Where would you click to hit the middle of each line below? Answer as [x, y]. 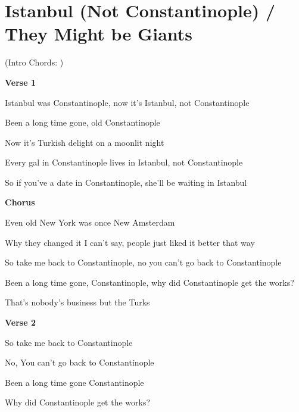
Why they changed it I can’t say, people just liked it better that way [130, 242]
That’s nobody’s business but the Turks [77, 302]
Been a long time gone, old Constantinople [82, 122]
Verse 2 [20, 322]
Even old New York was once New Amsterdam [90, 222]
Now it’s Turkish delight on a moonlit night [85, 142]
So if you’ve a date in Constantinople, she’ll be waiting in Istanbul [126, 182]
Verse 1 [20, 82]
